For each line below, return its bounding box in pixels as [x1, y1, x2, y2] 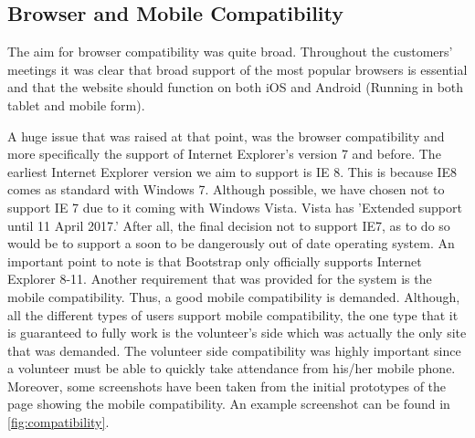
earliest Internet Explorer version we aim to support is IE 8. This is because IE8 [7, 162, 458, 181]
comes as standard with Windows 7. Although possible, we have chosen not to [7, 180, 445, 199]
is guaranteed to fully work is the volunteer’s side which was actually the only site [7, 323, 467, 342]
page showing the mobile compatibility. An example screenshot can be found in [7, 394, 450, 413]
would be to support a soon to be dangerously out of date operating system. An [7, 234, 455, 253]
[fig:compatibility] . [7, 412, 110, 432]
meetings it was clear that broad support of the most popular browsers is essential [7, 59, 468, 78]
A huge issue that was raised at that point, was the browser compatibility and [7, 126, 445, 145]
